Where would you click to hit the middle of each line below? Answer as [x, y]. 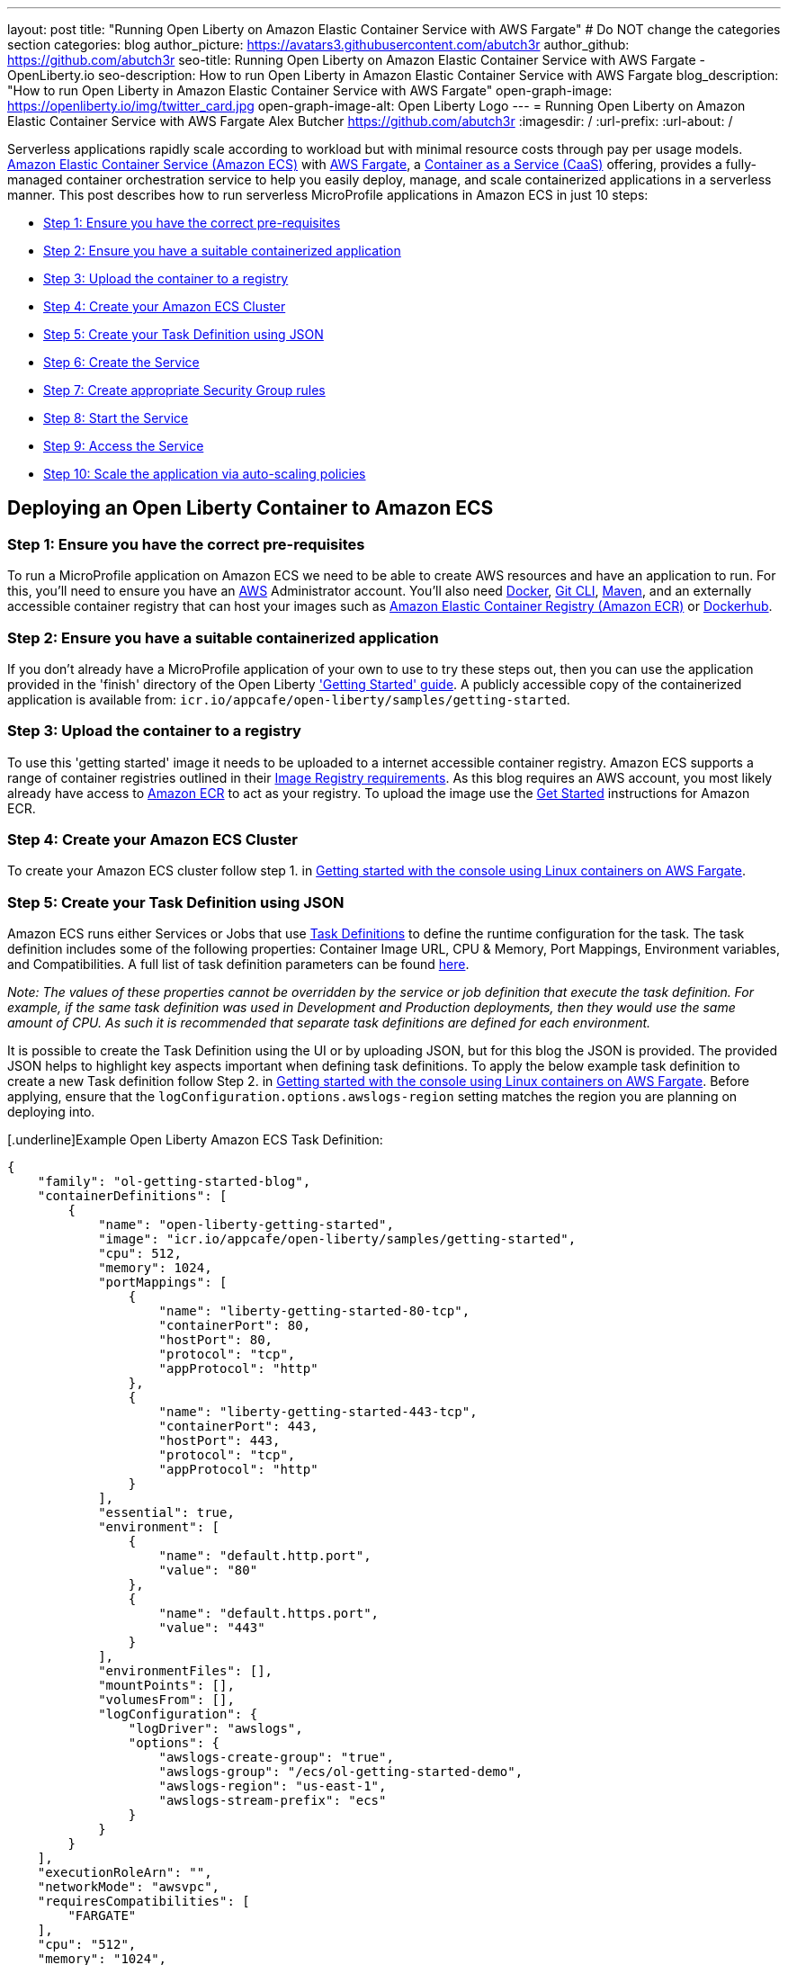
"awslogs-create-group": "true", [276, 1758]
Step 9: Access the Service [124, 446]
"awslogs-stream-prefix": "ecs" [273, 1801]
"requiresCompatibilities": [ [143, 1902]
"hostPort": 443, [219, 1441]
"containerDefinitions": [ [132, 1196]
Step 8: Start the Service [116, 418]
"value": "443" [212, 1628]
